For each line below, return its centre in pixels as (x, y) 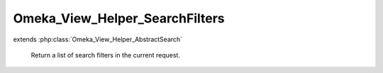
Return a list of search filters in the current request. (106, 55)
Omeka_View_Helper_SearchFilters (119, 18)
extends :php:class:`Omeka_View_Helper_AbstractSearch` (98, 39)
